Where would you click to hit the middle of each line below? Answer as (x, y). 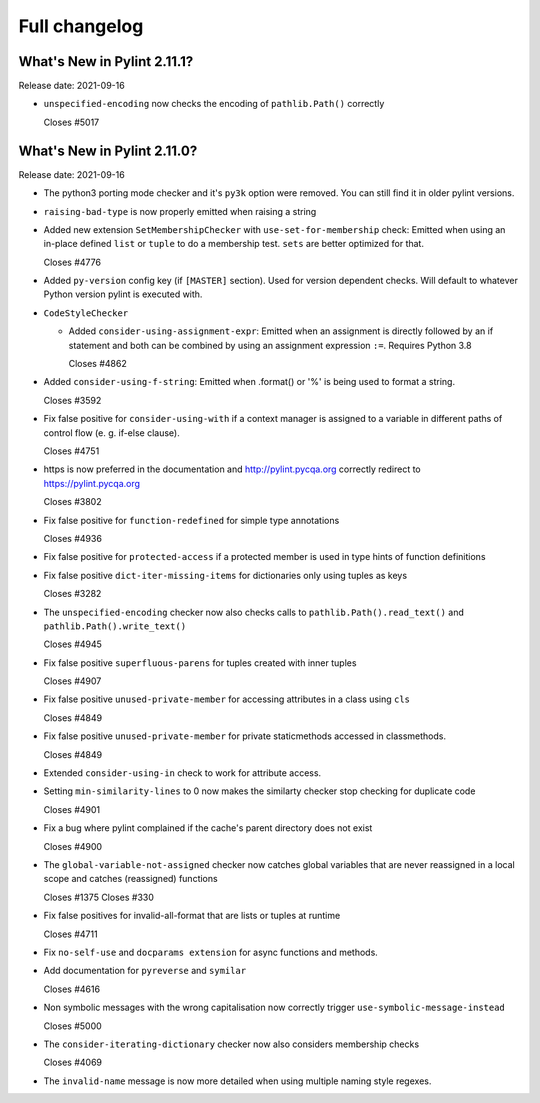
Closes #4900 (73, 846)
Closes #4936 (72, 538)
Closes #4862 (97, 364)
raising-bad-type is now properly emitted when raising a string (180, 211)
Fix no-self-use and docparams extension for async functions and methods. (211, 952)
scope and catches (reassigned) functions (131, 879)
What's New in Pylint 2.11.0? (108, 150)
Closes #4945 (72, 644)
